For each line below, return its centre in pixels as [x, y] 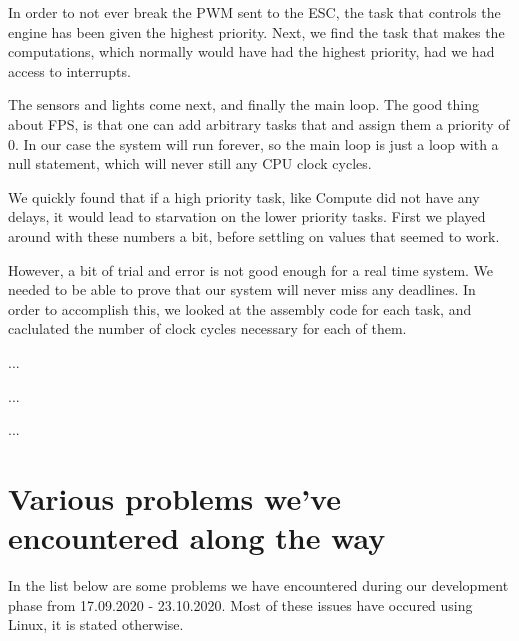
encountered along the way [197, 537]
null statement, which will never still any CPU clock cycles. [190, 163]
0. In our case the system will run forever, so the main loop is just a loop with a [253, 143]
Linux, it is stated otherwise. [96, 624]
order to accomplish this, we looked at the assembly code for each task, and [240, 308]
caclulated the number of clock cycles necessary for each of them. [207, 328]
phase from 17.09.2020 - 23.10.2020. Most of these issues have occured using [240, 604]
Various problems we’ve [174, 497]
